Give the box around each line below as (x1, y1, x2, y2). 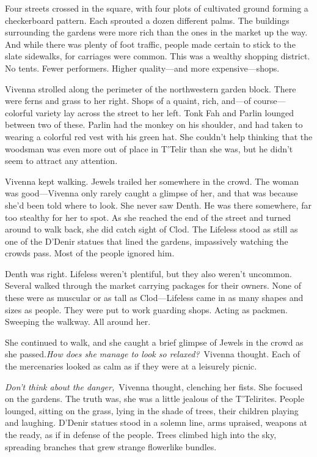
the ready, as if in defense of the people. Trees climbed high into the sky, (5, 428, 277, 440)
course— (253, 94, 286, 107)
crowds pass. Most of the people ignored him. (5, 247, 175, 259)
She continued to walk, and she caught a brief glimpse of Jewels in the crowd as (5, 335, 304, 348)
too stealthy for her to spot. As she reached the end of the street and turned (5, 210, 291, 223)
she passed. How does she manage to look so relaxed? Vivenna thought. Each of (5, 347, 300, 360)
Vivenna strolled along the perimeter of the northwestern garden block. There (5, 82, 296, 95)
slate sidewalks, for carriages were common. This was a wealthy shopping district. (5, 50, 310, 62)
